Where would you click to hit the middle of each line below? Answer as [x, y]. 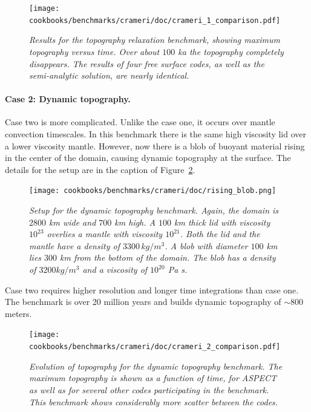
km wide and [73, 222]
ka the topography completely [231, 51]
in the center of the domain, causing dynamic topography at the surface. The [148, 158]
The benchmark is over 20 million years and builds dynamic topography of [143, 302]
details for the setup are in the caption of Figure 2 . [100, 169]
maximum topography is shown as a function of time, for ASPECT [153, 378]
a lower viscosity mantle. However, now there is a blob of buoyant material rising [155, 146]
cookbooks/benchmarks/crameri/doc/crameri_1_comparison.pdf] [155, 20]
